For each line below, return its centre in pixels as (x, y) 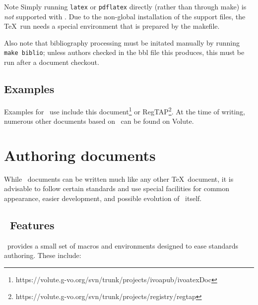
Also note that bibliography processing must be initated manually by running (122, 42)
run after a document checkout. (52, 62)
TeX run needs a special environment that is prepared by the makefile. (112, 26)
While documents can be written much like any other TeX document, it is (119, 178)
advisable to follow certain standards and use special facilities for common (117, 188)
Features (32, 225)
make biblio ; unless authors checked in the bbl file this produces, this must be (124, 52)
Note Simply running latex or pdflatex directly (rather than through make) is (125, 6)
